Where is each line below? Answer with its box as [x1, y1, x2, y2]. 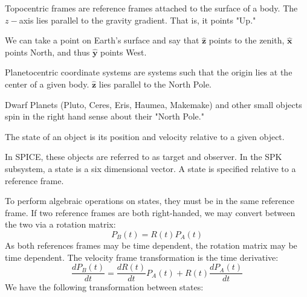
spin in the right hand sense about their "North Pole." [5, 110, 204, 123]
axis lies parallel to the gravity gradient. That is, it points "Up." [19, 13, 256, 26]
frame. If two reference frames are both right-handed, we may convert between [5, 206, 296, 219]
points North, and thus [5, 45, 90, 58]
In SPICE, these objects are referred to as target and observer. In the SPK [5, 150, 282, 163]
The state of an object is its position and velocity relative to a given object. [5, 130, 285, 142]
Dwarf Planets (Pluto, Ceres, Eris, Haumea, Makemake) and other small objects [5, 98, 302, 110]
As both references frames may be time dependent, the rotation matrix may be [5, 238, 297, 251]
